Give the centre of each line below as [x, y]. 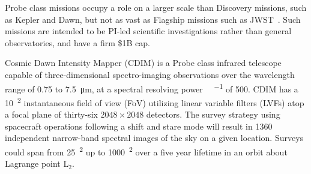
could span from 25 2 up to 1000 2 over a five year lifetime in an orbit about [146, 151]
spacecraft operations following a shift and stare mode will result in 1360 [139, 126]
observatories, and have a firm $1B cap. [77, 42]
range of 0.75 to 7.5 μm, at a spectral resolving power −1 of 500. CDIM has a [152, 88]
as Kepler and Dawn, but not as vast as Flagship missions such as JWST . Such [153, 19]
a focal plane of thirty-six [51, 114]
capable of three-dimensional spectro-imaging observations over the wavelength [150, 74]
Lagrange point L [37, 163]
